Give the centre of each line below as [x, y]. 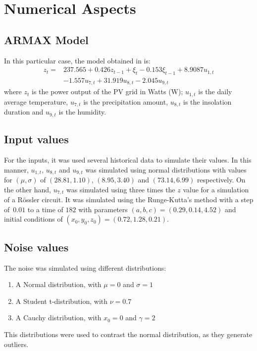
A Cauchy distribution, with [58, 318]
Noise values [36, 247]
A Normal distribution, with [58, 284]
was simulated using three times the [121, 189]
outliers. [16, 344]
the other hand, [27, 189]
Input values [36, 139]
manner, [16, 169]
